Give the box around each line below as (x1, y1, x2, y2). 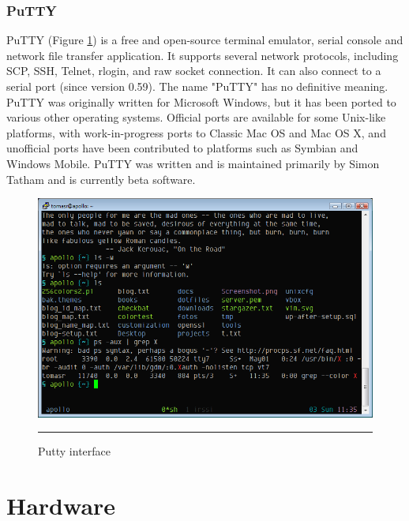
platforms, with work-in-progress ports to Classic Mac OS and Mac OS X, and (6, 124, 386, 141)
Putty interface (38, 443, 111, 459)
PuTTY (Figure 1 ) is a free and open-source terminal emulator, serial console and (6, 32, 403, 48)
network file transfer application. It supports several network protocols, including (6, 47, 399, 63)
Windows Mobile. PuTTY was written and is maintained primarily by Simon (6, 155, 380, 171)
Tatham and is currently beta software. (6, 171, 196, 187)
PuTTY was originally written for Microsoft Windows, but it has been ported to (6, 93, 396, 110)
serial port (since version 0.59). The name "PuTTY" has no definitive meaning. (6, 78, 388, 94)
